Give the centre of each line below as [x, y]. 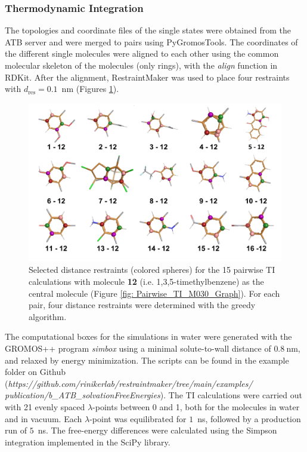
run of [16, 430]
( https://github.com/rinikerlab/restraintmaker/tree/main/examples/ [129, 383]
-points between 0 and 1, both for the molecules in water [196, 406]
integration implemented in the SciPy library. [88, 442]
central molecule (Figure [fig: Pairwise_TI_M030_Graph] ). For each [154, 293]
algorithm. [48, 316]
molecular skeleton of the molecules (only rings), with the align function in [141, 65]
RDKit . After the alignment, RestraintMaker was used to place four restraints [147, 77]
